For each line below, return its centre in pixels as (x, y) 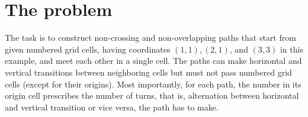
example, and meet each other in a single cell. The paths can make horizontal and (153, 61)
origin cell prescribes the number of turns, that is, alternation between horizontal (152, 95)
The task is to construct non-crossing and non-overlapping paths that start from (150, 38)
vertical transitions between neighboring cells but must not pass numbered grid (148, 72)
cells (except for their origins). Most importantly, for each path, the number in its (153, 84)
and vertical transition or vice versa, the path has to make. (112, 107)
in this (291, 49)
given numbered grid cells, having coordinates (88, 49)
